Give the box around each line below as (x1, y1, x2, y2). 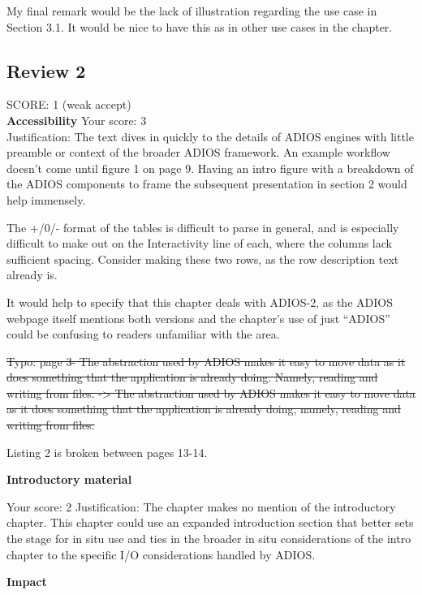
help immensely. (6, 191, 86, 208)
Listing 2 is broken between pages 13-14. (6, 443, 208, 460)
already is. (6, 266, 58, 283)
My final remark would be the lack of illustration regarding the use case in (6, 2, 377, 19)
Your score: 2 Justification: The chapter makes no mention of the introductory (6, 498, 396, 515)
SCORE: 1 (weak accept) (6, 96, 131, 113)
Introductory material (6, 471, 132, 488)
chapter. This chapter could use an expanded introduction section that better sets (6, 514, 414, 531)
